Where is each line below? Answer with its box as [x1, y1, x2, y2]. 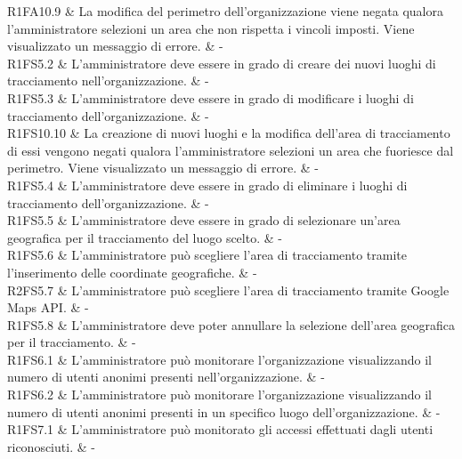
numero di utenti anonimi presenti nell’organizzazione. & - [7, 367, 325, 386]
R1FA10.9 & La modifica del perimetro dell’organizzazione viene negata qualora [7, 2, 443, 20]
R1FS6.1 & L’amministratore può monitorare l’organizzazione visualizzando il [7, 350, 432, 368]
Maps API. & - [7, 298, 89, 317]
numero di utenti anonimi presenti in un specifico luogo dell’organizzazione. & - [7, 402, 441, 421]
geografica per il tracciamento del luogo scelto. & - [7, 228, 282, 246]
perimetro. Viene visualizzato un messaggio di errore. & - [7, 158, 320, 177]
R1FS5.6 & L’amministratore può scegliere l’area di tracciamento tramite [7, 246, 407, 264]
